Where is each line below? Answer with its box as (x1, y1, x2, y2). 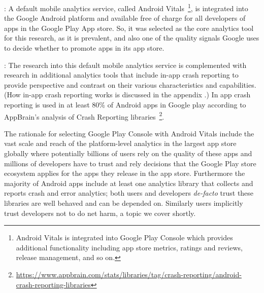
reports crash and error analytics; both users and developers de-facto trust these (4, 188, 254, 198)
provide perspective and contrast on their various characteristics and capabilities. (4, 79, 256, 90)
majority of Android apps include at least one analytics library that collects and (4, 177, 253, 188)
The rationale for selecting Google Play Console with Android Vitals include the (4, 128, 254, 138)
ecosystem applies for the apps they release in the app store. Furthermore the (4, 168, 245, 178)
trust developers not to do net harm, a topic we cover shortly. (4, 207, 196, 218)
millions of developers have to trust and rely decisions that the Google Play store (4, 158, 256, 168)
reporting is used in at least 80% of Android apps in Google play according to (4, 99, 246, 109)
